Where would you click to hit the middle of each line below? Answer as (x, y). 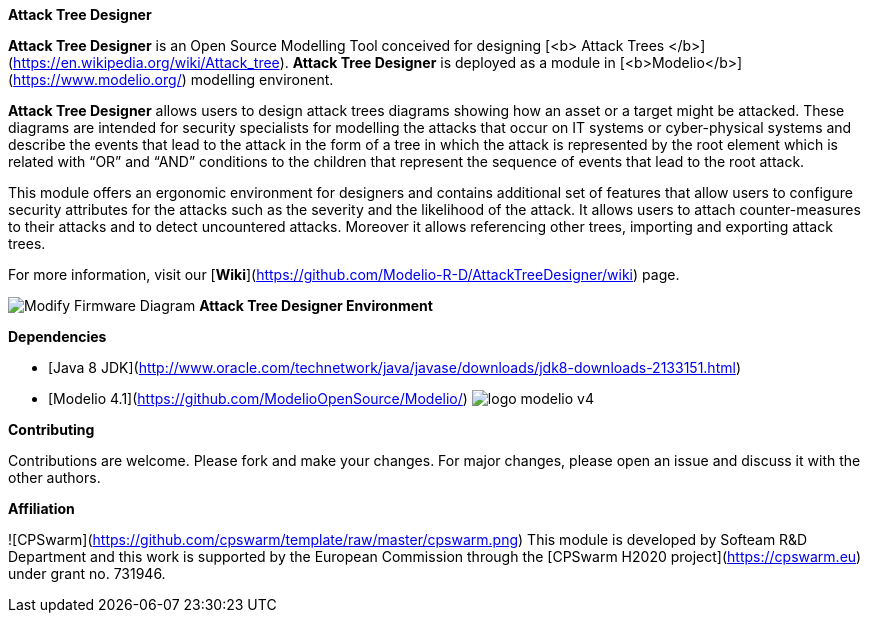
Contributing (51, 429)
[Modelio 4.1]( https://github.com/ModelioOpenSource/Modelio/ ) (258, 398)
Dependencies (57, 336)
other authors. (54, 477)
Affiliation (41, 508)
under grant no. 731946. (87, 573)
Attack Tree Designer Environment (316, 305)
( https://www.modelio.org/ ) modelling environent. (171, 79)
